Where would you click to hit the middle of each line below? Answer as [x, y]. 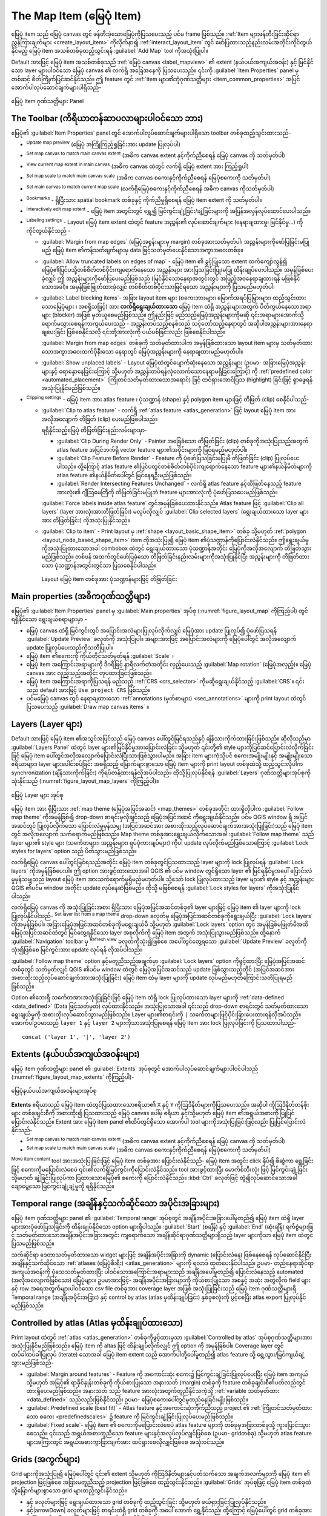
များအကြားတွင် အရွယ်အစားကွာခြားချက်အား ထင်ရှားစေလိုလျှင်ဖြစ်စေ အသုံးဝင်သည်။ [125, 1442]
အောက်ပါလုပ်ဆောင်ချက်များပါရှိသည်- [56, 87]
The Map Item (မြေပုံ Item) [76, 16]
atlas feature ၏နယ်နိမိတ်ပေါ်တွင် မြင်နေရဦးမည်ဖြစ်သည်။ [124, 475]
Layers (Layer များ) [47, 724]
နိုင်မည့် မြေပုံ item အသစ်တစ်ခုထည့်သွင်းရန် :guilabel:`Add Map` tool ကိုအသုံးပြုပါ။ [110, 51]
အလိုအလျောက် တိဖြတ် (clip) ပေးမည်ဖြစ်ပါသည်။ [100, 419]
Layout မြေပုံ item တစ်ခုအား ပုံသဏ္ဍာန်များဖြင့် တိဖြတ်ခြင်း [109, 579]
